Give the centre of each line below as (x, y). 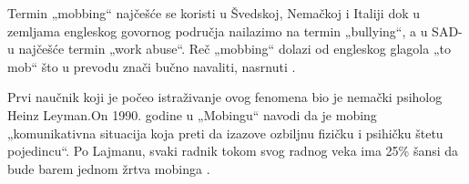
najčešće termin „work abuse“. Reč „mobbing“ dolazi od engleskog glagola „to (234, 49)
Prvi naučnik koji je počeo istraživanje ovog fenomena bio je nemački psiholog (225, 97)
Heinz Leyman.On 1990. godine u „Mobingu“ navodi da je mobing (192, 114)
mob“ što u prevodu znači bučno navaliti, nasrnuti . (152, 66)
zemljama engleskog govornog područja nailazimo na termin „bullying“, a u (218, 31)
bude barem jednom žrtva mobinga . (109, 168)
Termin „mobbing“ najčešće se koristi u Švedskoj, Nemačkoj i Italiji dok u (214, 13)
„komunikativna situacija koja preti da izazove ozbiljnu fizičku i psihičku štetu (225, 133)
